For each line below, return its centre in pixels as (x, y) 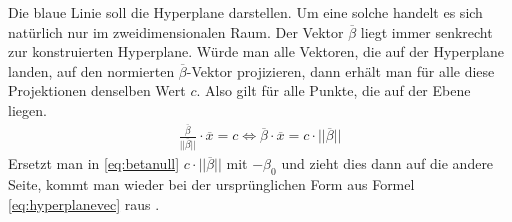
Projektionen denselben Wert (97, 90)
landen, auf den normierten (91, 70)
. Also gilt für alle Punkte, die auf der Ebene (333, 90)
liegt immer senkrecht (426, 31)
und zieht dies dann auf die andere (387, 163)
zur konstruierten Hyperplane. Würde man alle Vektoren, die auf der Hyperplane (256, 51)
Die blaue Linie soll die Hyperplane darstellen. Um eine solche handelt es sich (245, 12)
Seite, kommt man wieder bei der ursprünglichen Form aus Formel (211, 184)
